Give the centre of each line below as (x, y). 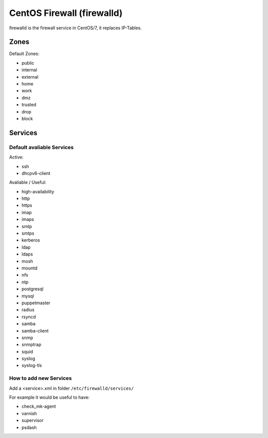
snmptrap (32, 345)
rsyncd (29, 317)
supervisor (33, 421)
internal (29, 70)
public (28, 63)
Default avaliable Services (41, 147)
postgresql (33, 289)
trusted (29, 105)
